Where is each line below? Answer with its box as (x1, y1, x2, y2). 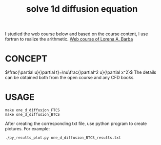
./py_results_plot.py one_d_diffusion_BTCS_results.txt (5, 135, 121, 140)
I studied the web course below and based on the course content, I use (5, 31, 148, 37)
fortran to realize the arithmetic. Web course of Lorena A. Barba (5, 36, 133, 42)
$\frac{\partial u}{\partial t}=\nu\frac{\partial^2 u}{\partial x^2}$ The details (5, 69, 157, 75)
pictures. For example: (5, 126, 50, 132)
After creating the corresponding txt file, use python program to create (5, 121, 147, 126)
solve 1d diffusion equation (26, 3, 138, 15)
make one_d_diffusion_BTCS (5, 112, 60, 117)
